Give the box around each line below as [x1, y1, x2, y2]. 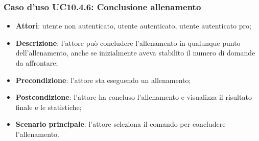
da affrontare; [15, 58, 58, 68]
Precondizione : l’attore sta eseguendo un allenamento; [15, 74, 191, 85]
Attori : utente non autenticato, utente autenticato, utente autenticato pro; [15, 20, 251, 31]
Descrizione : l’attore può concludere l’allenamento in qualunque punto [15, 37, 241, 48]
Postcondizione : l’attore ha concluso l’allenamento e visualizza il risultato [15, 92, 252, 102]
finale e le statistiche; [15, 101, 82, 112]
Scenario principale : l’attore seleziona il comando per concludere [15, 119, 226, 129]
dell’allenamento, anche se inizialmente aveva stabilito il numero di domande [15, 47, 255, 58]
